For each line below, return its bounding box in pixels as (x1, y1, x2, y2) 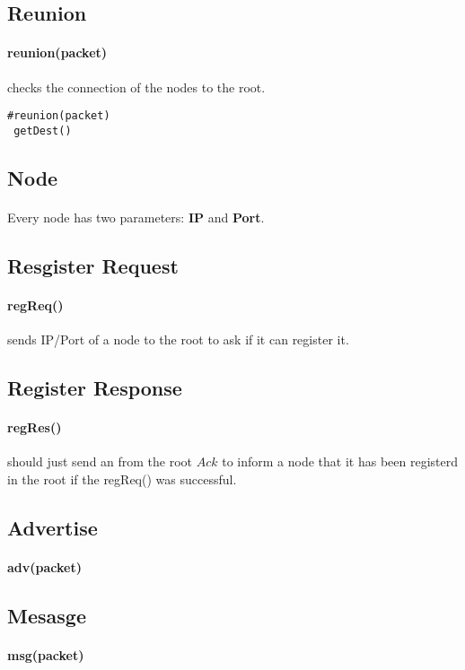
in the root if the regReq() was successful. (7, 469, 237, 488)
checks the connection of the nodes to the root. (7, 77, 266, 96)
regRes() (7, 418, 62, 436)
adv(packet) (7, 557, 82, 576)
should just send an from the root (7, 452, 193, 471)
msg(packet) (7, 645, 84, 664)
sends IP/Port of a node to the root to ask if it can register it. (7, 330, 349, 349)
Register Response (7, 374, 182, 402)
